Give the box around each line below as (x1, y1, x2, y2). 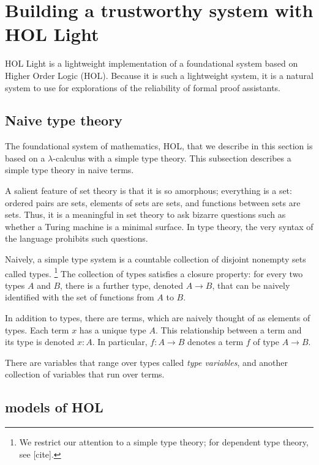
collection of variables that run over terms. (5, 368, 165, 381)
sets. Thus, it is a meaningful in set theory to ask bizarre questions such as (5, 208, 286, 221)
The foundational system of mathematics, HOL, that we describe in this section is (5, 139, 313, 152)
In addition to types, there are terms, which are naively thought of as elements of (5, 311, 310, 324)
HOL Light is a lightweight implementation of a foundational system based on (5, 57, 298, 70)
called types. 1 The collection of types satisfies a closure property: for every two (5, 265, 303, 280)
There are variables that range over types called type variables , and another (5, 355, 288, 368)
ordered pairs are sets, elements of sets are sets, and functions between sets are (5, 196, 301, 209)
